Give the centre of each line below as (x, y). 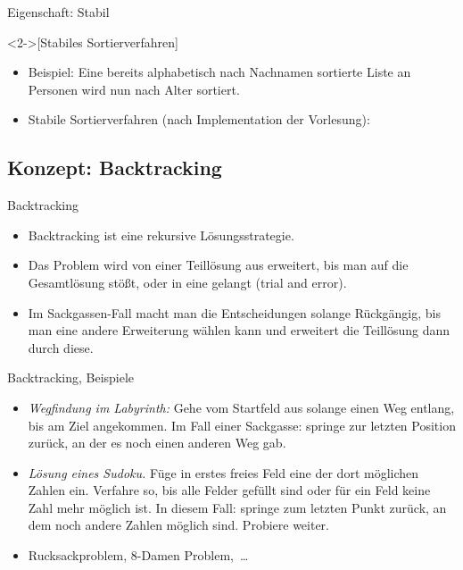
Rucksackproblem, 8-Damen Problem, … (138, 555)
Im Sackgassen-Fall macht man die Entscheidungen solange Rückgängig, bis (234, 312)
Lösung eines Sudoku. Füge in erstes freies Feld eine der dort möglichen (223, 472)
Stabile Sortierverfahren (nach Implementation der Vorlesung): (199, 119)
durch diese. (61, 347)
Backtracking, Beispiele (71, 377)
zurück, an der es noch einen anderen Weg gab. (157, 443)
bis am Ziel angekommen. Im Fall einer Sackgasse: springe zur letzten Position (242, 425)
